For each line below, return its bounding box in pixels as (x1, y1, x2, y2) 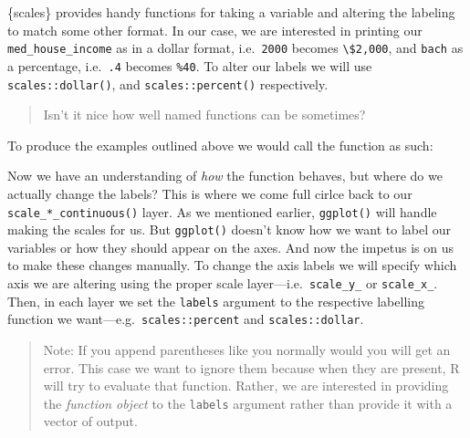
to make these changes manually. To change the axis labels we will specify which (7, 255, 457, 275)
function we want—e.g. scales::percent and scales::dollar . (7, 309, 364, 328)
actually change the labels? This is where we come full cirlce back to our (7, 183, 413, 203)
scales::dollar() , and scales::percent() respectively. (7, 74, 329, 93)
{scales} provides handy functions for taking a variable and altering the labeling (7, 3, 455, 21)
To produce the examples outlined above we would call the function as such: (7, 135, 433, 154)
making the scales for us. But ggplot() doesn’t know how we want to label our (7, 220, 451, 239)
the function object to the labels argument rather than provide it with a (43, 393, 453, 412)
